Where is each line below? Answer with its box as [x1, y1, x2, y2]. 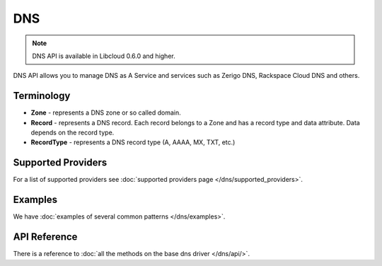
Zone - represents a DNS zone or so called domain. [30, 108, 182, 117]
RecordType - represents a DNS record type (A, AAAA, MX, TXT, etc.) [30, 138, 236, 146]
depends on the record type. [30, 128, 115, 137]
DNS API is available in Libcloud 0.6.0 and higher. [32, 52, 176, 60]
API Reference [13, 231, 78, 243]
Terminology [13, 90, 71, 102]
